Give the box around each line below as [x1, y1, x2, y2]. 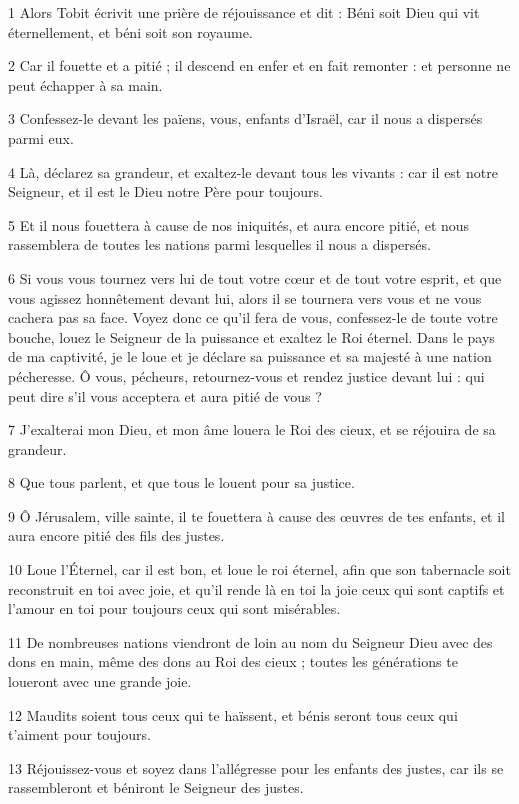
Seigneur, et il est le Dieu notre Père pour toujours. [8, 181, 323, 202]
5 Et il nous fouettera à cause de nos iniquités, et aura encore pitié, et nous [8, 214, 470, 235]
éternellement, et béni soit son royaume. [8, 21, 253, 42]
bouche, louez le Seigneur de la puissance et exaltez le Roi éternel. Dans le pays [8, 326, 495, 347]
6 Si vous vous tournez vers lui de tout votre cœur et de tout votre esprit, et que [8, 267, 502, 288]
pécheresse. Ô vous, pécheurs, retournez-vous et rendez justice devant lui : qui [8, 365, 485, 386]
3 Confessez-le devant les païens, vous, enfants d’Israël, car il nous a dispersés [8, 108, 483, 129]
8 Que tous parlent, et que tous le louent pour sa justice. [8, 472, 355, 493]
